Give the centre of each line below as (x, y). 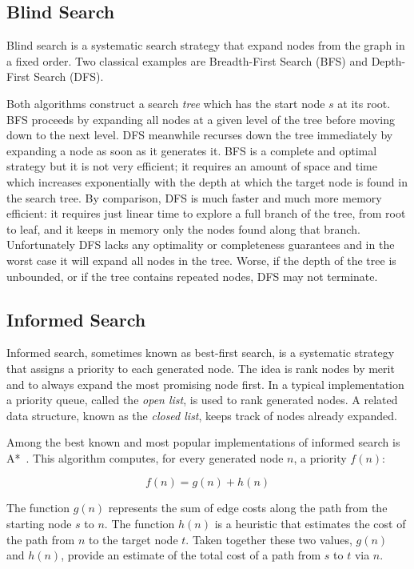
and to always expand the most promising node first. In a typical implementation (205, 384)
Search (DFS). (69, 76)
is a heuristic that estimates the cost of (310, 524)
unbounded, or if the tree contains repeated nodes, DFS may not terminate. (192, 276)
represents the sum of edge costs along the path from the (248, 508)
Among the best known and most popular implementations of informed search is (203, 442)
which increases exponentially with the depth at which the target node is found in (207, 181)
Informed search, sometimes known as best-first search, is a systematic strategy (201, 353)
